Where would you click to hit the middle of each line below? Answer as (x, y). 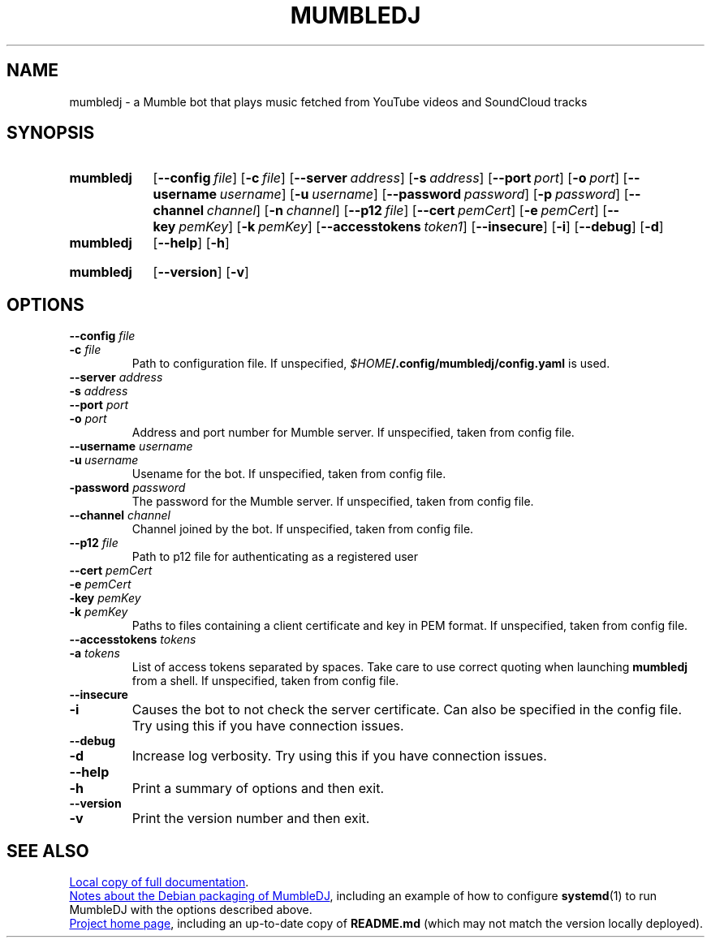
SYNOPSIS (51, 133)
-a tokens (95, 653)
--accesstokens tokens (133, 640)
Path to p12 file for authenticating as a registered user (275, 557)
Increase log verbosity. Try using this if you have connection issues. (339, 756)
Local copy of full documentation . (159, 882)
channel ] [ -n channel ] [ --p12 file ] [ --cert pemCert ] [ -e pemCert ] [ (407, 211)
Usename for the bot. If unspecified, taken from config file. (289, 474)
